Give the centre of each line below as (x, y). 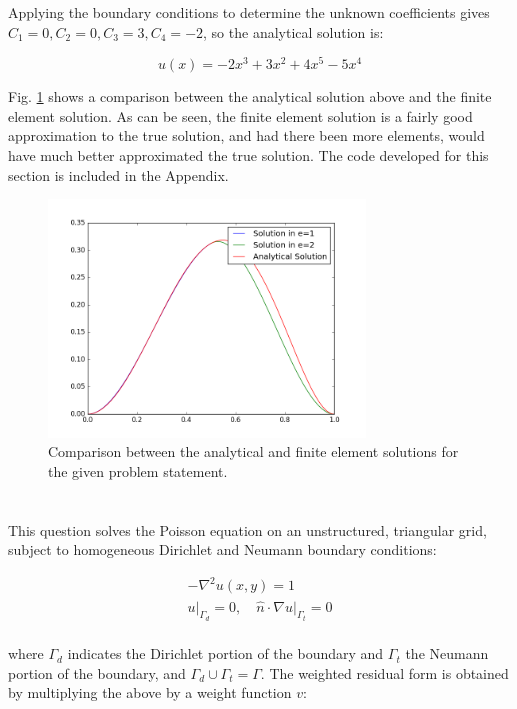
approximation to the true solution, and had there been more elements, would (246, 135)
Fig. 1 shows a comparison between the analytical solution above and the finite (250, 96)
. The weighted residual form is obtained (384, 672)
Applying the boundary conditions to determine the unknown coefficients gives (249, 12)
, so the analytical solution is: (293, 31)
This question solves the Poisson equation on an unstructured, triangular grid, (247, 529)
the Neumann (447, 653)
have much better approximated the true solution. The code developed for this (248, 155)
